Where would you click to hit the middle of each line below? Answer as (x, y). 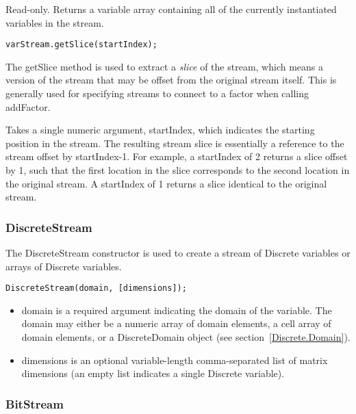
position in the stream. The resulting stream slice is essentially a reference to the (175, 143)
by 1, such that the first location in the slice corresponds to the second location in (178, 170)
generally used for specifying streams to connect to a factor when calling (157, 93)
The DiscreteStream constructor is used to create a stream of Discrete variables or (178, 253)
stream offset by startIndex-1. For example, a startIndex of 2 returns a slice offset (177, 156)
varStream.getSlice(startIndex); (81, 45)
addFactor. (28, 106)
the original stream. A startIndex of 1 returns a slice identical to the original (166, 183)
